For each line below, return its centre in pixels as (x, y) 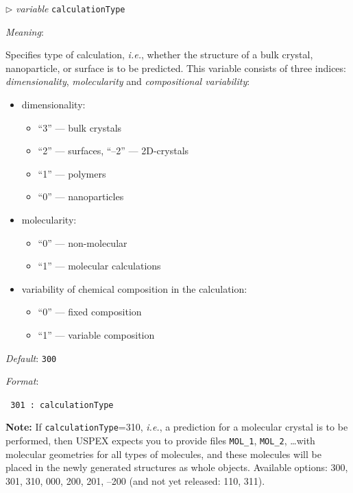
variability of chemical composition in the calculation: (134, 288)
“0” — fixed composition (90, 312)
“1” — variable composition (96, 334)
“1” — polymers (72, 173)
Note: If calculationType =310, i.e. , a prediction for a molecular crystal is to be (177, 427)
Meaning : (25, 31)
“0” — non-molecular (83, 242)
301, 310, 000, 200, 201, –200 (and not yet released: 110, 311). (135, 480)
